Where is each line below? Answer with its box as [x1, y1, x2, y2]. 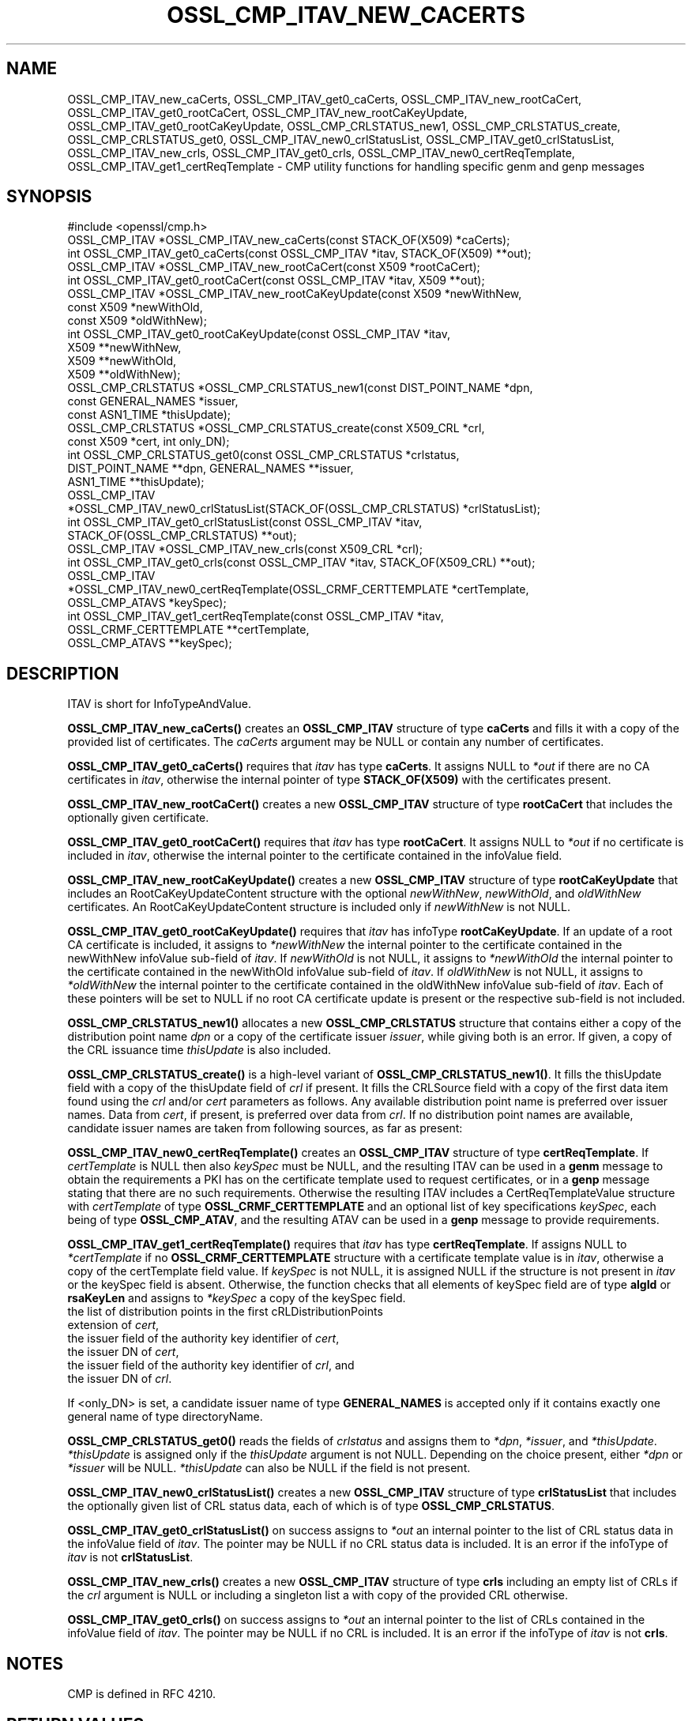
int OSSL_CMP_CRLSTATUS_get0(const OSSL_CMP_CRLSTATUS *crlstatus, [67, 448, 460, 462]
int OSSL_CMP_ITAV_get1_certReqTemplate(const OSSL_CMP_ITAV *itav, [67, 609, 444, 623]
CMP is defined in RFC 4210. [67, 1687, 216, 1701]
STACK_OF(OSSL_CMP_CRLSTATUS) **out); [67, 529, 297, 543]
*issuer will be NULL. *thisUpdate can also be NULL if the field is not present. [67, 1461, 471, 1475]
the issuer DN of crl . [67, 1372, 172, 1386]
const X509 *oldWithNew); [67, 314, 207, 328]
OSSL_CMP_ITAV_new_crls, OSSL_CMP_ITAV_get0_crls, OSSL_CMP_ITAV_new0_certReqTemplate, [67, 145, 575, 160]
